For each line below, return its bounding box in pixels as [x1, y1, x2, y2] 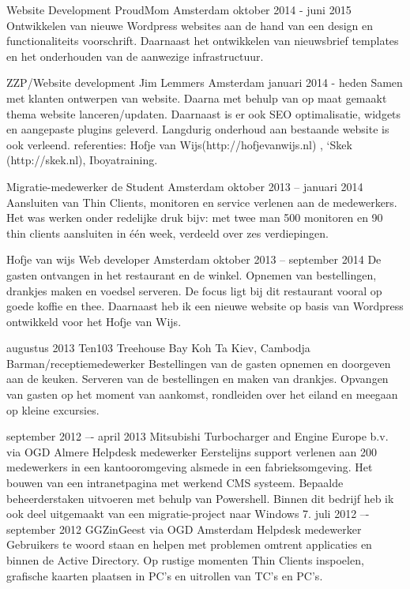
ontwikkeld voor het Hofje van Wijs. [6, 313, 182, 329]
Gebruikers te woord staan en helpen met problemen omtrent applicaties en [6, 536, 372, 553]
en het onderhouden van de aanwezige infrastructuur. [6, 47, 264, 64]
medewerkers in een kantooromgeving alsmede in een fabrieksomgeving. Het [6, 459, 373, 475]
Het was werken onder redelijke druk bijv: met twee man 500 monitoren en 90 [6, 209, 383, 226]
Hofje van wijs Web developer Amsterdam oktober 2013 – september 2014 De [6, 251, 382, 268]
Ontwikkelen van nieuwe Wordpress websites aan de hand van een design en [6, 17, 373, 33]
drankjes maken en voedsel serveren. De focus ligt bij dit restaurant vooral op [6, 282, 382, 298]
